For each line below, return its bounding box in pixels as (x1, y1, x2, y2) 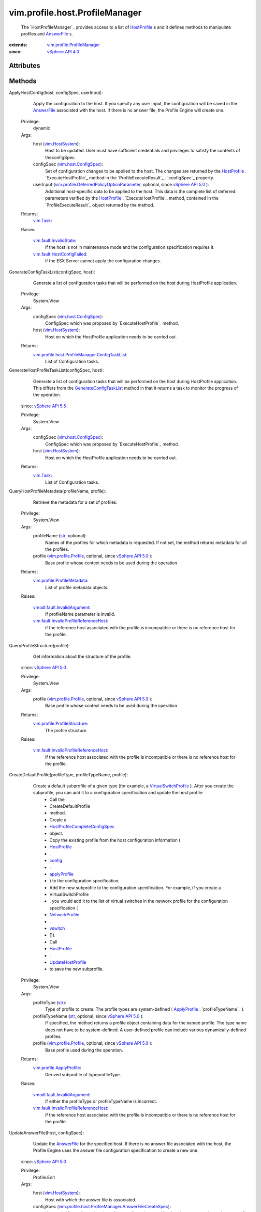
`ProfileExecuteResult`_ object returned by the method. (45, 202, 155, 208)
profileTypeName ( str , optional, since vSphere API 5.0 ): (33, 1013, 144, 1019)
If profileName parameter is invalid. (45, 611, 116, 617)
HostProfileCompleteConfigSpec (49, 824, 115, 829)
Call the (49, 797, 65, 802)
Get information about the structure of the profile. (33, 654, 131, 659)
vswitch (49, 925, 65, 931)
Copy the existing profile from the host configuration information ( (49, 837, 181, 843)
